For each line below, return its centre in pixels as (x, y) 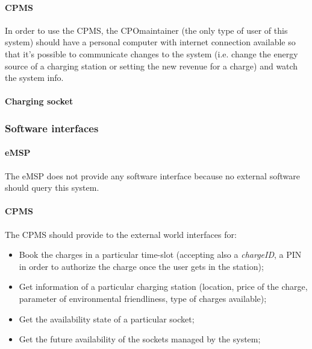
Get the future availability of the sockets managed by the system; (140, 339)
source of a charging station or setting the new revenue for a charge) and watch (151, 66)
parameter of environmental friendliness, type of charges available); (143, 298)
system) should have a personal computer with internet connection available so (150, 42)
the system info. (34, 78)
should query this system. (52, 187)
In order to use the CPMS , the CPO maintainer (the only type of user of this (146, 30)
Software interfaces (52, 128)
